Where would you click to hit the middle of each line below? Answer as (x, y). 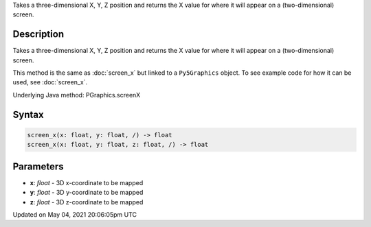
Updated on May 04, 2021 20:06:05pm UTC (75, 214)
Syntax (28, 114)
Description (38, 34)
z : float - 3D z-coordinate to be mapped (87, 202)
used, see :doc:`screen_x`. (50, 82)
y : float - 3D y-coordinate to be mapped (87, 193)
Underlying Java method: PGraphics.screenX (77, 95)
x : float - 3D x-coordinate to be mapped (87, 182)
